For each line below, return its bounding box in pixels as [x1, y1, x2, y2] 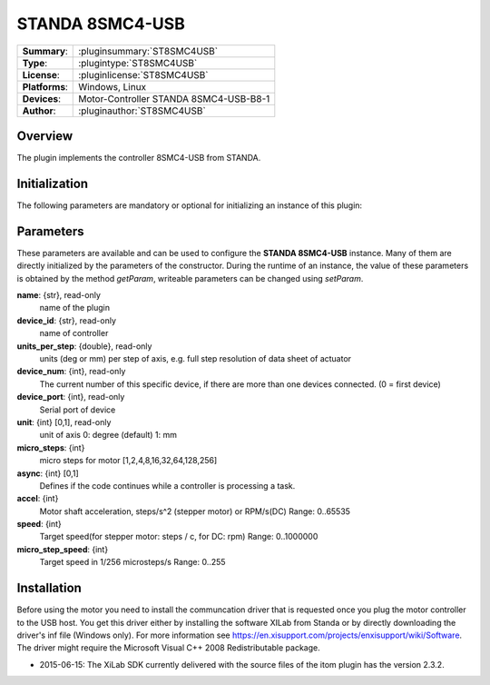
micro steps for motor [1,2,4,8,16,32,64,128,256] [39, 455, 218, 466]
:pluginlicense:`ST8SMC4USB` [78, 68, 209, 81]
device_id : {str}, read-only [16, 314, 117, 326]
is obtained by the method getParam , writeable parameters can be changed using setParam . [16, 273, 364, 283]
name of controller [39, 328, 109, 339]
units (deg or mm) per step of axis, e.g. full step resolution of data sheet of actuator [39, 353, 352, 363]
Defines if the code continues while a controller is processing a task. [39, 480, 296, 491]
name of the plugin [39, 303, 111, 313]
